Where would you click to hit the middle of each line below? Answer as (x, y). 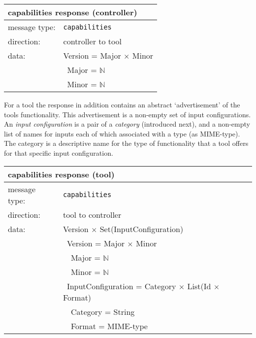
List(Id (199, 286)
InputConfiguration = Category (121, 286)
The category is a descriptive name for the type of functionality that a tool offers (126, 143)
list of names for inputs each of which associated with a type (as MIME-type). (122, 133)
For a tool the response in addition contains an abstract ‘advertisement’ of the (122, 104)
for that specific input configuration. (59, 152)
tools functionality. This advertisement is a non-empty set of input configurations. (128, 114)
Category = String (103, 311)
